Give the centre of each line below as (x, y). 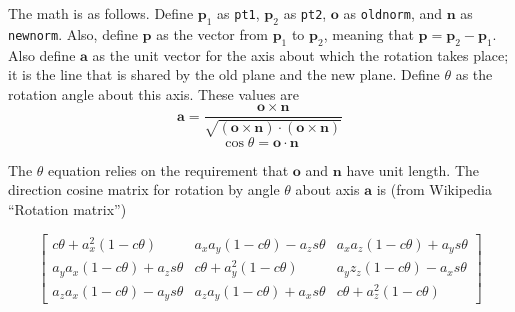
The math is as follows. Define (101, 13)
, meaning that (368, 33)
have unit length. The (413, 169)
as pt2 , (305, 13)
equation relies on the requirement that (168, 169)
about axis (327, 189)
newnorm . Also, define (73, 33)
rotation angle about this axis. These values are (153, 93)
